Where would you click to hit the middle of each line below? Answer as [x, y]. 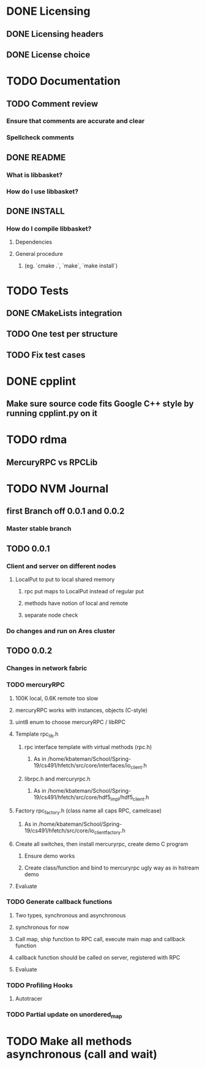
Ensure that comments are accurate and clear [76, 121]
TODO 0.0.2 [29, 651]
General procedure [39, 254]
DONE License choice [48, 54]
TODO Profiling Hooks [40, 985]
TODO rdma [37, 440]
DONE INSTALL [36, 211]
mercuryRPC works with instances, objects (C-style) [81, 710]
